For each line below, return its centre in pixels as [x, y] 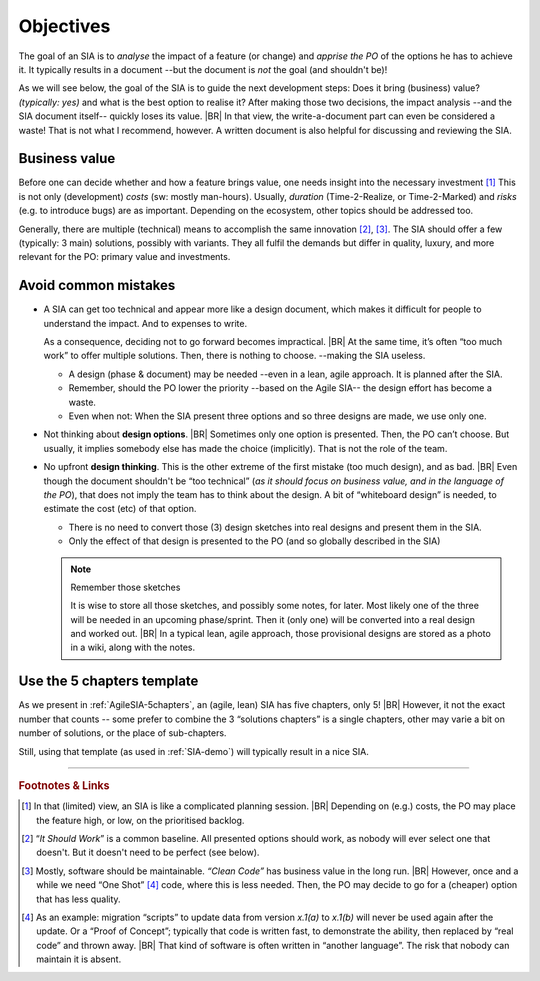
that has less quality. [78, 899]
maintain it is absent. [79, 959]
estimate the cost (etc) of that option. [120, 509]
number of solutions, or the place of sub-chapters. [122, 733]
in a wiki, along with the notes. [133, 647]
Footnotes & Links [64, 785]
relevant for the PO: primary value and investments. [124, 257]
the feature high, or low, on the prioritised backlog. [140, 820]
